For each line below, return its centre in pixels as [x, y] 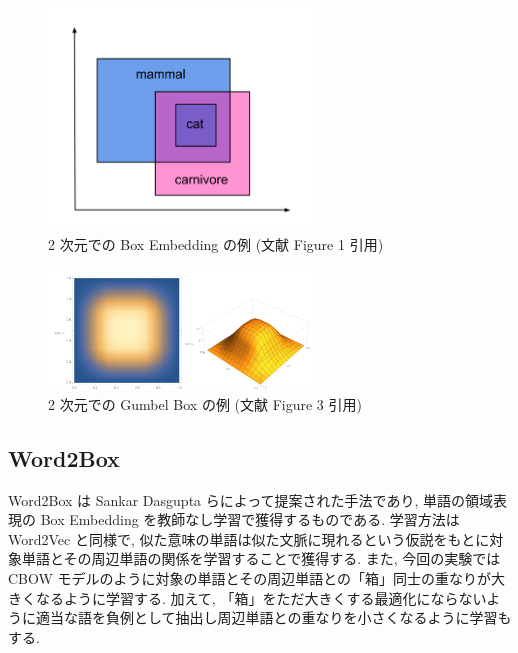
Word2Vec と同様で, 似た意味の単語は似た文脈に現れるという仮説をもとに [249, 538]
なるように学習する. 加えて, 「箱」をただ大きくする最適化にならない [261, 597]
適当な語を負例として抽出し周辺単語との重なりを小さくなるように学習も [273, 617]
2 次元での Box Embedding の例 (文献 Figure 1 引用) [216, 244]
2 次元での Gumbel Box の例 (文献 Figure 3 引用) [205, 403]
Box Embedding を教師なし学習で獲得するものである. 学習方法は [250, 519]
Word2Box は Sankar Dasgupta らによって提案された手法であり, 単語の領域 [251, 499]
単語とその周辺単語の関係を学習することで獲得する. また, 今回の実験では [261, 558]
